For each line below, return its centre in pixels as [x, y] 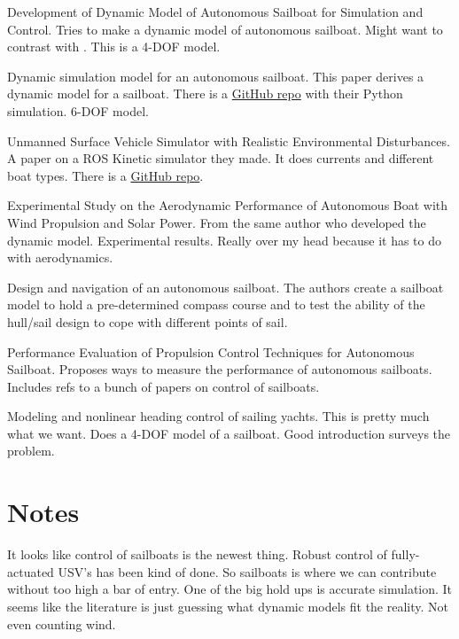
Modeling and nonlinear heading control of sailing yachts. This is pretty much [218, 416]
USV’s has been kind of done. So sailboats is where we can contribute [247, 571]
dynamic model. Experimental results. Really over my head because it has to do [225, 240]
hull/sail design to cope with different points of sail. [148, 321]
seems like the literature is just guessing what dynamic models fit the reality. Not [228, 606]
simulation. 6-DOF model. [78, 110]
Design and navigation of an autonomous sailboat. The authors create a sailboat [226, 287]
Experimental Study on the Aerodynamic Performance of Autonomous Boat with [228, 205]
